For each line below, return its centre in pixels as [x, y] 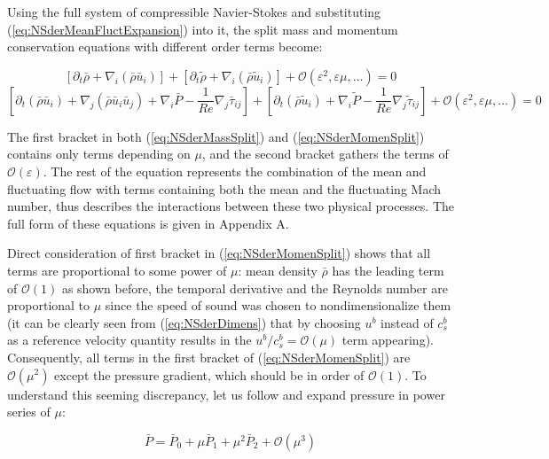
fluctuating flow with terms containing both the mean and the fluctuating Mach [224, 188]
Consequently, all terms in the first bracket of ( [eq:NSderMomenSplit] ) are [209, 357]
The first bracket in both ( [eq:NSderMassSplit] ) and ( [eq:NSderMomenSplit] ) [216, 136]
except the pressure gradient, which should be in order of [209, 374]
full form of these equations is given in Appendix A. [148, 223]
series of [29, 412]
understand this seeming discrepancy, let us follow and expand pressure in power [226, 394]
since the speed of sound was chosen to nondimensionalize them [278, 305]
